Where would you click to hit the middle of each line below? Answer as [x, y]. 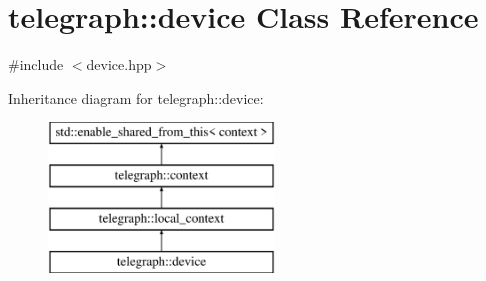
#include [36, 64]
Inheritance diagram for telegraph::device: [136, 97]
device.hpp [119, 64]
